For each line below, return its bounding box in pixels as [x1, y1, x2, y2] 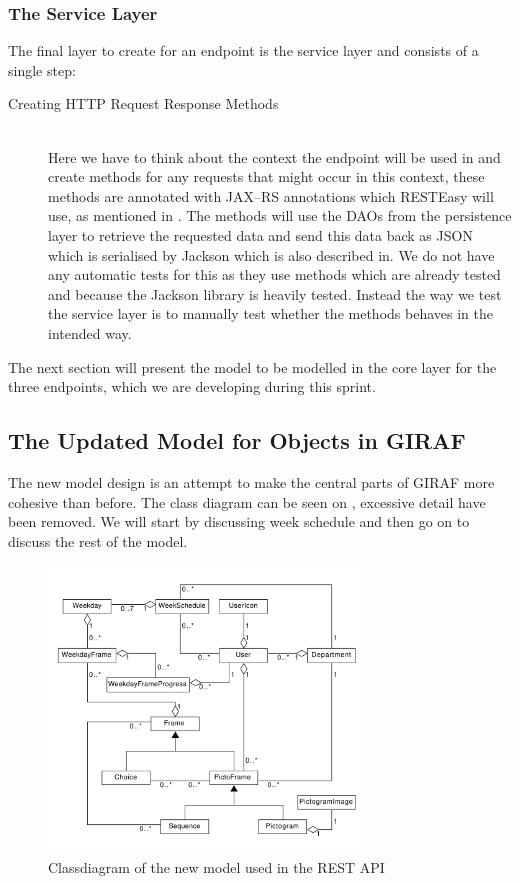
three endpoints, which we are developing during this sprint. [8, 376, 376, 397]
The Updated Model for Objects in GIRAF [8, 425, 466, 456]
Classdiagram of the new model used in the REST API [48, 857, 385, 878]
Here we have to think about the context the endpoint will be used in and [48, 146, 501, 167]
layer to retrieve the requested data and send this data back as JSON [48, 224, 473, 245]
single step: [8, 59, 76, 80]
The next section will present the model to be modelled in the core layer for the [8, 356, 497, 377]
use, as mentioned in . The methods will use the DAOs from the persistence [48, 205, 512, 226]
